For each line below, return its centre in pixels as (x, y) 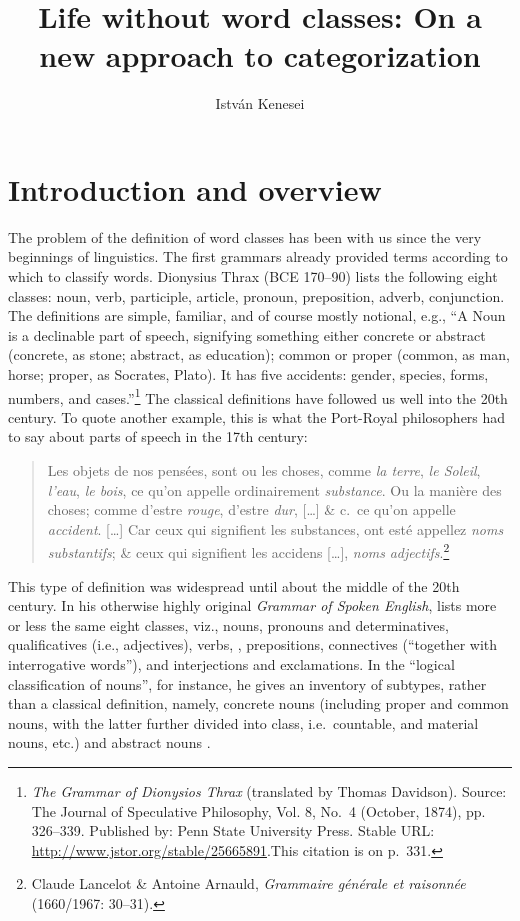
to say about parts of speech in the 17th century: (158, 436)
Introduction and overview (195, 188)
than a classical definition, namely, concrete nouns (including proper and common (258, 703)
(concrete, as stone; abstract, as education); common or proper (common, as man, (259, 354)
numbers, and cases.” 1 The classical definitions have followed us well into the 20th (258, 396)
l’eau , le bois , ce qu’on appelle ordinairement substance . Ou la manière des (274, 489)
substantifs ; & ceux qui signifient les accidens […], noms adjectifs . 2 (248, 551)
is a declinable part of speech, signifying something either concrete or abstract (247, 334)
